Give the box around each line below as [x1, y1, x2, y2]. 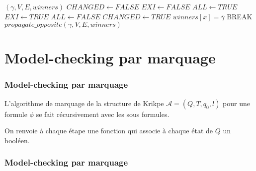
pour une [223, 98, 250, 108]
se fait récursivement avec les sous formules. [36, 109, 170, 119]
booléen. [4, 135, 30, 145]
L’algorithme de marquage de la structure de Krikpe [4, 98, 164, 108]
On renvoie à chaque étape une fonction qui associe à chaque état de [4, 125, 213, 136]
